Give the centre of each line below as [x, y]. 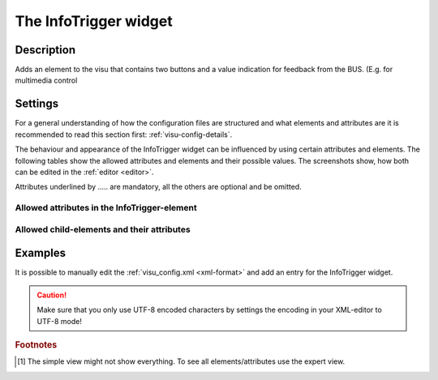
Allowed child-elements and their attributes [103, 229]
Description [45, 50]
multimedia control [46, 80]
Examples [41, 253]
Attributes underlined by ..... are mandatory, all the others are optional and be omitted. [158, 187]
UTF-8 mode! [60, 321]
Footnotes [36, 344]
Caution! [52, 295]
